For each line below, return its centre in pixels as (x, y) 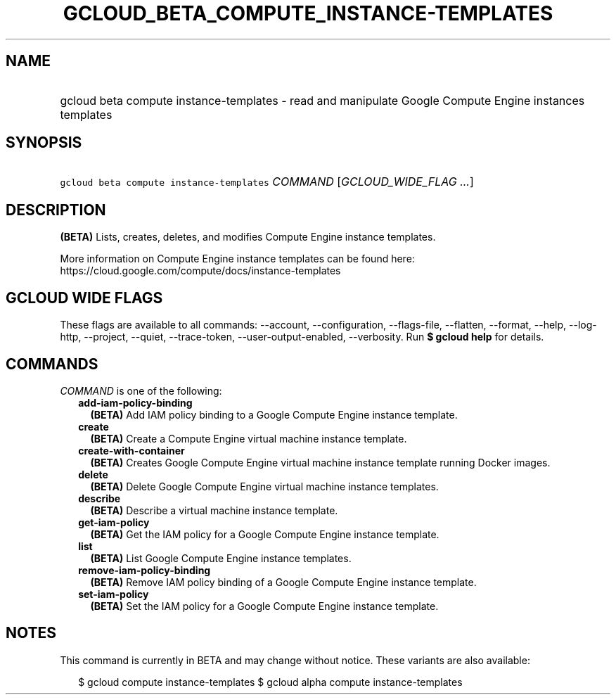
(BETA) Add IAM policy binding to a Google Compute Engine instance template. (274, 414)
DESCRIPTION (56, 210)
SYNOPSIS (44, 143)
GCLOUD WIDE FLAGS (84, 298)
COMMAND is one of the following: (141, 390)
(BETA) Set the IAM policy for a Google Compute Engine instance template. (264, 606)
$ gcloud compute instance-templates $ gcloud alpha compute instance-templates (270, 682)
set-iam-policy (114, 594)
